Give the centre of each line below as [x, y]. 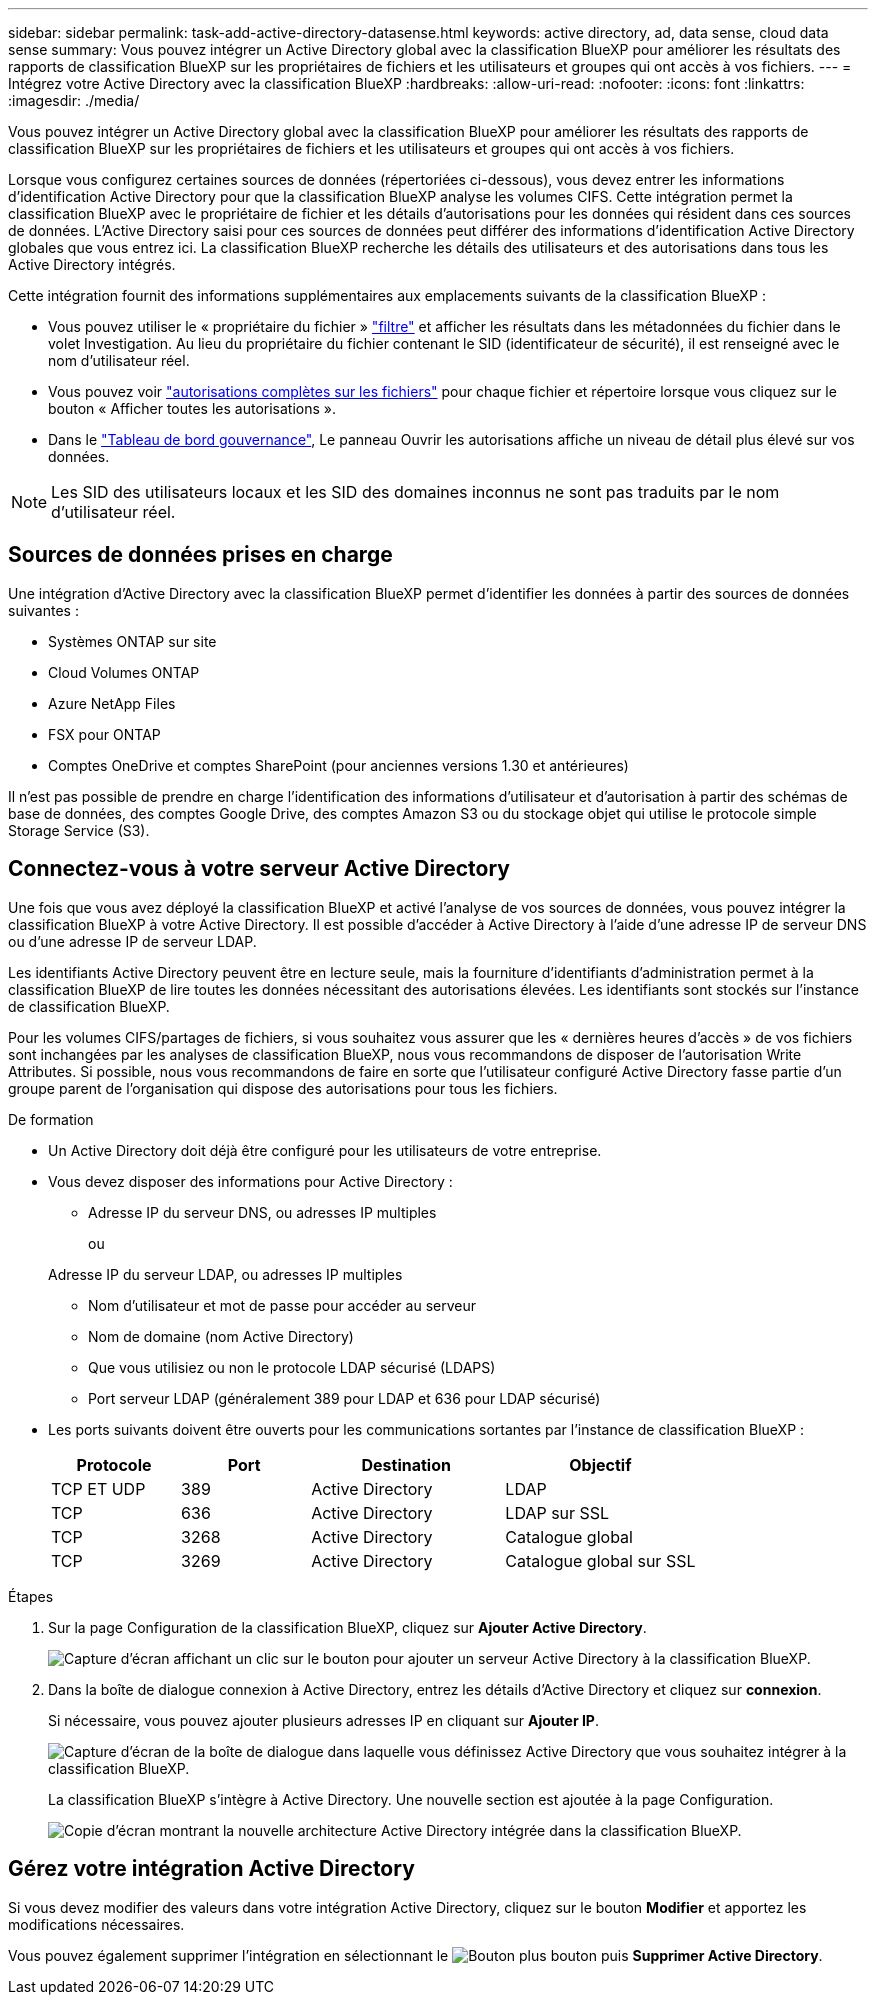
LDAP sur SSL [557, 1512]
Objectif [600, 1464]
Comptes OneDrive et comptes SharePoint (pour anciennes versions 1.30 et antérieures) [338, 765]
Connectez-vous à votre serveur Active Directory [259, 869]
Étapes [31, 1596]
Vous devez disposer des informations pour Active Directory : [250, 1181]
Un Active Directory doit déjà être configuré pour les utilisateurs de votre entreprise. [325, 1150]
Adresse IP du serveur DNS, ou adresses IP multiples [262, 1212]
